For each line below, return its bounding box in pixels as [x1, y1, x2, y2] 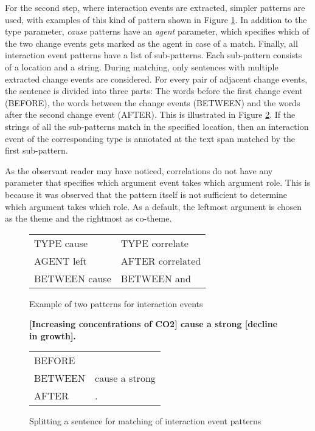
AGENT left [34, 253, 87, 268]
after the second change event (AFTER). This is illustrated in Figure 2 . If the [5, 108, 296, 121]
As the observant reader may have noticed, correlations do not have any [5, 164, 273, 177]
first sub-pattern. [5, 144, 68, 157]
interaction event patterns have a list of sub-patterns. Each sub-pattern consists [5, 49, 302, 61]
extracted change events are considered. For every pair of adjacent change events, [5, 72, 308, 85]
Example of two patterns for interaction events [29, 297, 203, 310]
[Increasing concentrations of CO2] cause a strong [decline [29, 317, 278, 330]
